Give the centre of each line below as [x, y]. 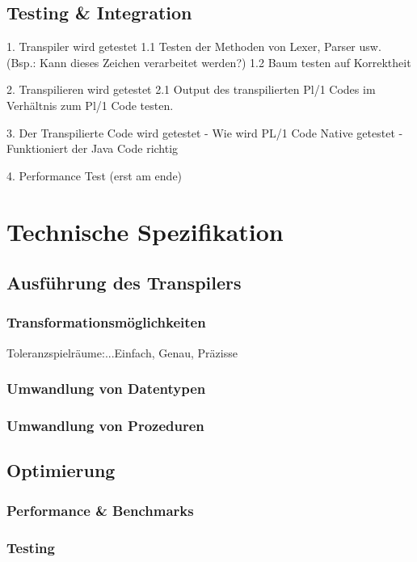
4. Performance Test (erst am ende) [95, 175]
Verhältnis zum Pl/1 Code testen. [90, 105]
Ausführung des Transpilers [124, 283]
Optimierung [61, 470]
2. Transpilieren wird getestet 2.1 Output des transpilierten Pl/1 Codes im [191, 89]
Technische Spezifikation [145, 231]
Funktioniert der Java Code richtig [93, 148]
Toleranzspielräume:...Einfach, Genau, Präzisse [122, 352]
